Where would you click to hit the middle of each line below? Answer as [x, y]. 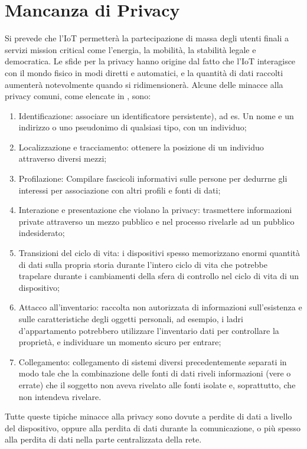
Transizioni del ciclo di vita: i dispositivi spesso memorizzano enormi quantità [159, 253]
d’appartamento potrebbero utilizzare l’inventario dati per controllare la [149, 330]
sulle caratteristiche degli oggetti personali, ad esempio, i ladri [131, 319]
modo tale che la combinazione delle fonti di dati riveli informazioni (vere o [155, 373]
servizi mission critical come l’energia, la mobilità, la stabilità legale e [130, 49]
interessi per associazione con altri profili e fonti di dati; [120, 190]
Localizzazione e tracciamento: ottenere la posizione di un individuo [141, 147]
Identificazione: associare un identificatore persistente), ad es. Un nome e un [156, 115]
